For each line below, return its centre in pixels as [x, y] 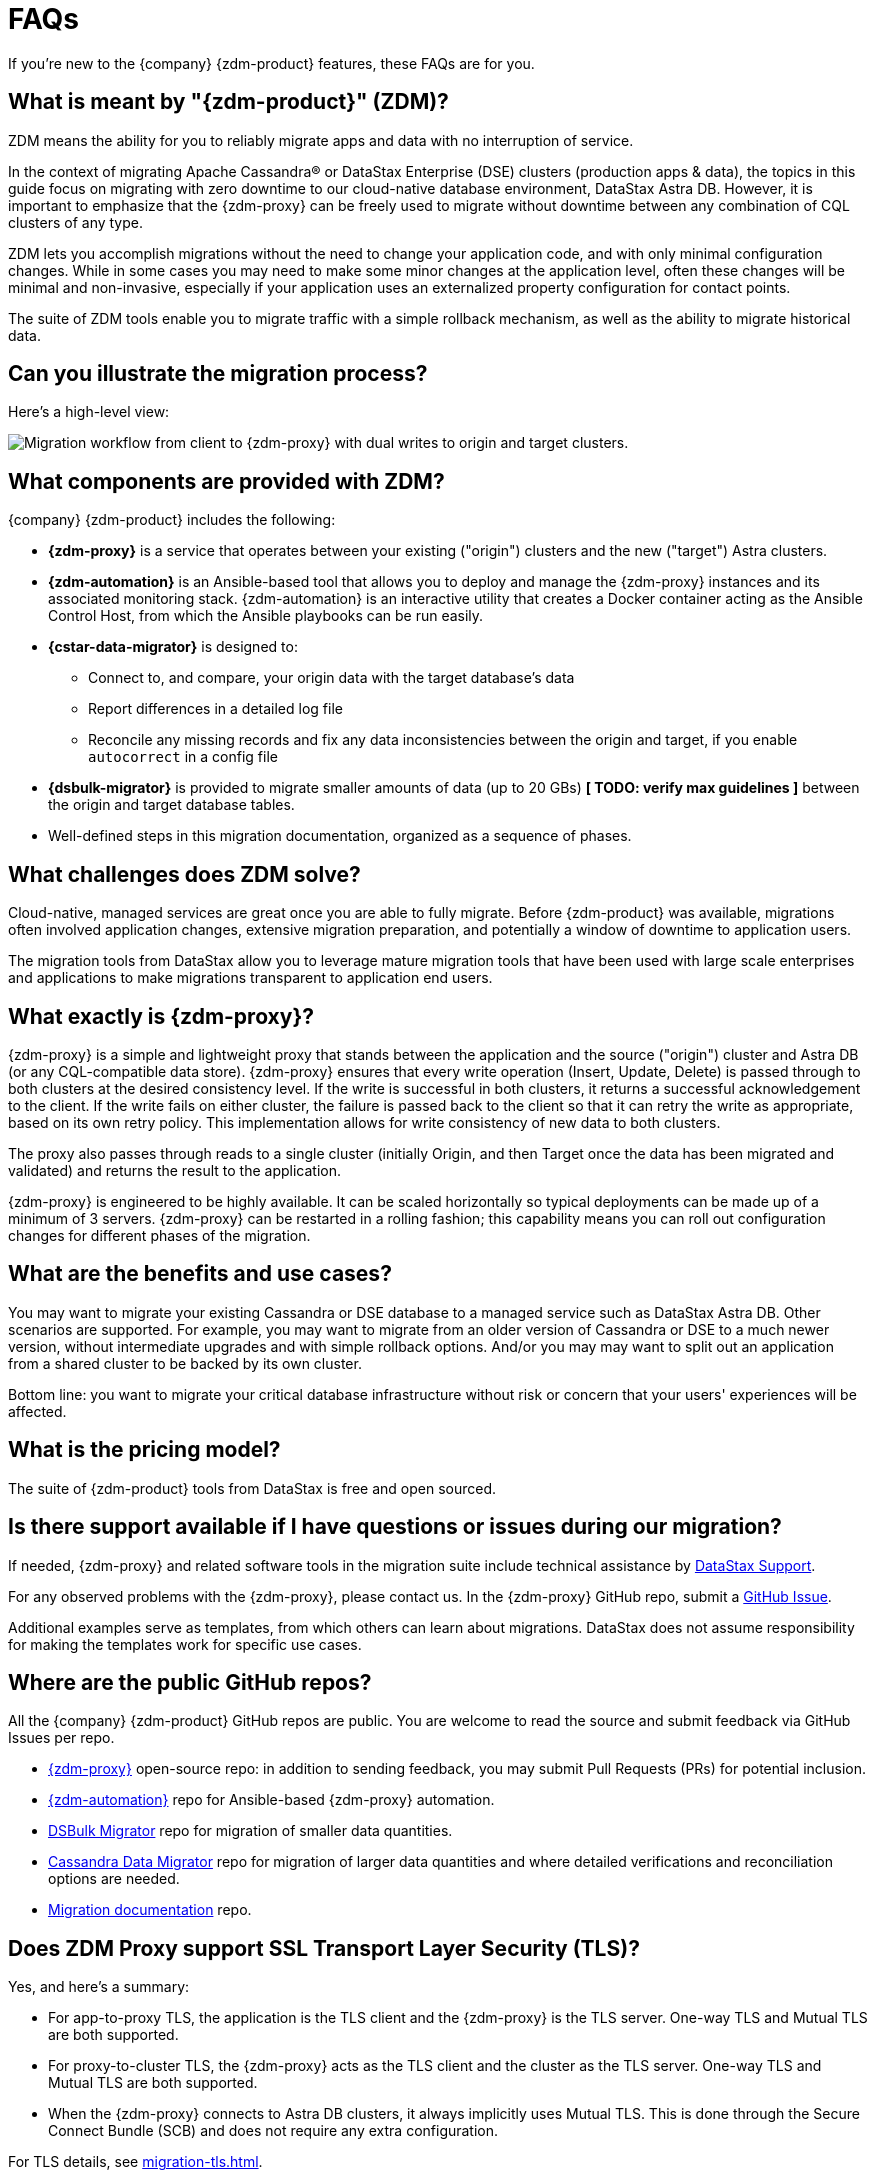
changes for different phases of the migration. [159, 1235]
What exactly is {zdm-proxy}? [161, 1016]
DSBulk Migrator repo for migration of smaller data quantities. [250, 1831]
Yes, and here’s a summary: [99, 1987]
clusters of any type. [75, 222]
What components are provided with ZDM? [226, 481]
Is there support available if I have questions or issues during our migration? [395, 1527]
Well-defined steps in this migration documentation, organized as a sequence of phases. [340, 836]
